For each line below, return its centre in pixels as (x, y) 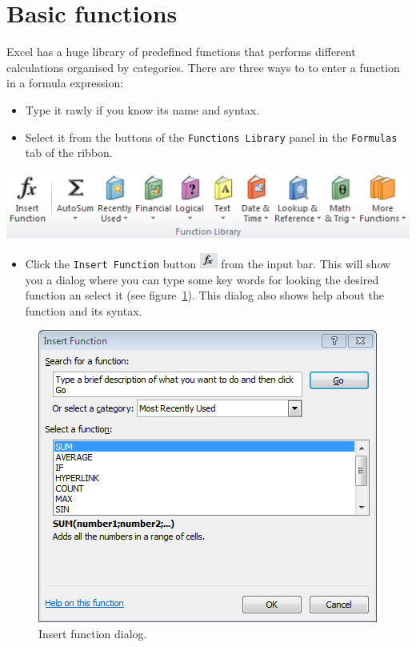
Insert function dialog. (93, 633)
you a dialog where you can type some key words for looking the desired (202, 279)
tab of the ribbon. (69, 153)
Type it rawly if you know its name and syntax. (142, 109)
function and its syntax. (84, 310)
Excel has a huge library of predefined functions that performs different (181, 52)
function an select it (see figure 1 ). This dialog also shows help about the (204, 295)
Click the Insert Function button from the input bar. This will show (208, 263)
